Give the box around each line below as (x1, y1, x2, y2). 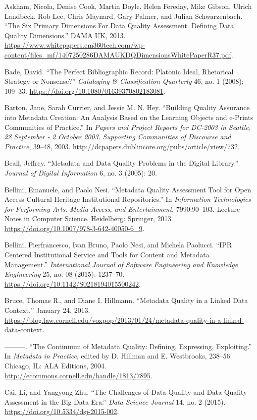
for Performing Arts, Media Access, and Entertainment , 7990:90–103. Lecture (4, 203, 240, 214)
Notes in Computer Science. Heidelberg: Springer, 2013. (4, 213, 173, 224)
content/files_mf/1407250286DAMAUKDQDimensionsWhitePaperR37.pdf (4, 49, 231, 60)
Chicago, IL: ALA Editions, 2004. (4, 360, 106, 370)
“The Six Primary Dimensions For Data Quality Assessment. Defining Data (4, 20, 234, 31)
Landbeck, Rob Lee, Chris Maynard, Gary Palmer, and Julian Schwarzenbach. (4, 10, 243, 21)
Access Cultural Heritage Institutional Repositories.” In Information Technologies (4, 194, 251, 204)
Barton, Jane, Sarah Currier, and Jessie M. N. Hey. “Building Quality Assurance (4, 102, 250, 113)
